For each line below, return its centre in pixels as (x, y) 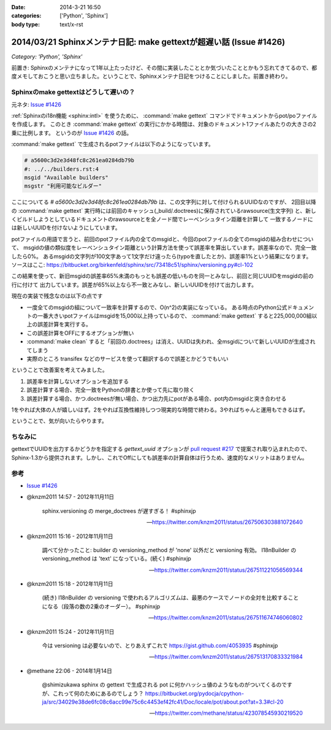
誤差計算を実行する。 (64, 325)
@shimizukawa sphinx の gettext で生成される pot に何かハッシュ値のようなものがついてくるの (162, 685)
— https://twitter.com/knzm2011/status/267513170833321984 (226, 657)
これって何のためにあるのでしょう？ (98, 693)
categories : (26, 16)
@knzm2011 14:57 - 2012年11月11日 (70, 497)
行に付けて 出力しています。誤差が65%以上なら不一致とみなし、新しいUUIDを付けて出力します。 (134, 285)
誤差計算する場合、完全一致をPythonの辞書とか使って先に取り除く (111, 390)
